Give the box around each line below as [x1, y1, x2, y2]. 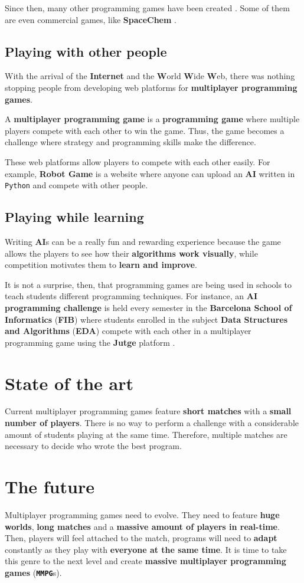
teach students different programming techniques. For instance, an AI [5, 290, 258, 302]
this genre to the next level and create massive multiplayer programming [5, 555, 286, 567]
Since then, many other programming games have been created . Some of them [5, 2, 290, 14]
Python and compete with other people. [5, 179, 148, 191]
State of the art [5, 371, 134, 395]
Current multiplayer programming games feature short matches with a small [5, 405, 292, 417]
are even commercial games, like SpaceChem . [5, 13, 176, 25]
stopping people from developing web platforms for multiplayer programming [5, 81, 298, 93]
